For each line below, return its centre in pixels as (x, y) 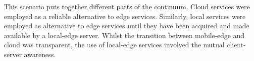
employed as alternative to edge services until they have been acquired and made (127, 26)
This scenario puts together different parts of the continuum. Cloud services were (127, 6)
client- (236, 45)
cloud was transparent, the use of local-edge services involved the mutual (114, 45)
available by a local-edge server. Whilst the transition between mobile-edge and (124, 35)
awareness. (40, 54)
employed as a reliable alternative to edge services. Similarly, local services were (125, 16)
